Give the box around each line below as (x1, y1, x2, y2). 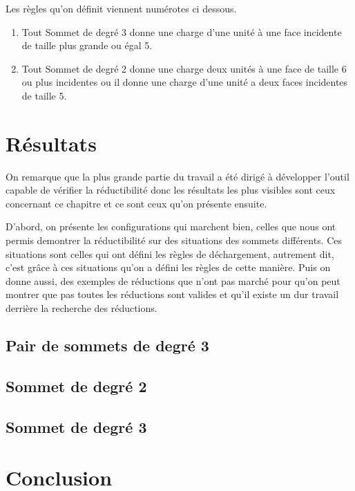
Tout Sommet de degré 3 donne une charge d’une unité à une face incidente (21, 24, 342, 39)
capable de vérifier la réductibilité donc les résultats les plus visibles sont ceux (6, 183, 336, 197)
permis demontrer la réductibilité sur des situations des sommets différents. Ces (6, 233, 343, 248)
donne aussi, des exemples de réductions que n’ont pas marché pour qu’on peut (6, 273, 340, 288)
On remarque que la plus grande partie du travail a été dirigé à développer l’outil (6, 169, 349, 183)
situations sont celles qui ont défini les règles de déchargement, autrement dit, (6, 246, 334, 261)
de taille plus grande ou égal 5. (21, 38, 153, 53)
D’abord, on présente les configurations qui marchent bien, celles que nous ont (6, 219, 336, 234)
